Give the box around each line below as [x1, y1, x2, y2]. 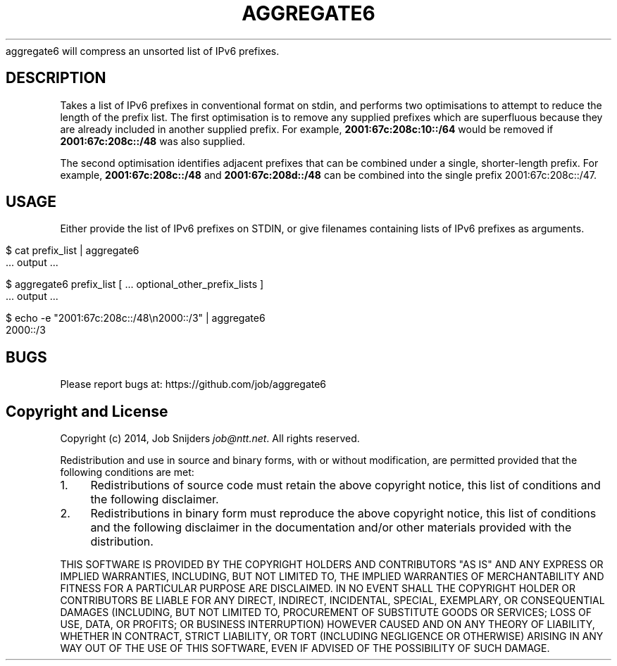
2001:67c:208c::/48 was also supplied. [60, 134, 246, 147]
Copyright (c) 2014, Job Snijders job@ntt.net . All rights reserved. [60, 432, 360, 445]
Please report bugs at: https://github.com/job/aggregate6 [60, 378, 327, 391]
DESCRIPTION [6, 69, 106, 87]
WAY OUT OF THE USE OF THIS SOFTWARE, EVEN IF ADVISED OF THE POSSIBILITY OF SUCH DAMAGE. [60, 642, 550, 655]
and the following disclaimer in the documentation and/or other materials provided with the [90, 520, 572, 535]
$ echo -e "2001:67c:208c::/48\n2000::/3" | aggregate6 [6, 312, 266, 325]
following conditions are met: [60, 466, 194, 479]
